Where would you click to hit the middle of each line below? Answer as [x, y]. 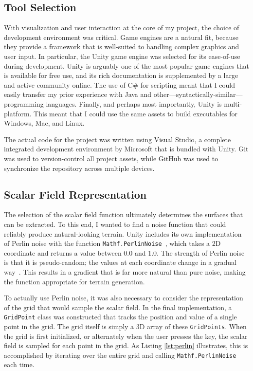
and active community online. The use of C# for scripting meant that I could [120, 84]
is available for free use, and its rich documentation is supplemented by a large [121, 75]
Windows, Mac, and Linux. [44, 123]
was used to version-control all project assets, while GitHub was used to [111, 158]
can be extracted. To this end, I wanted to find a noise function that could [115, 224]
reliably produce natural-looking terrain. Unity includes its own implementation [123, 233]
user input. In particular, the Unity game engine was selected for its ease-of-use [122, 56]
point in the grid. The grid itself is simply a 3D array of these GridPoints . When [125, 326]
